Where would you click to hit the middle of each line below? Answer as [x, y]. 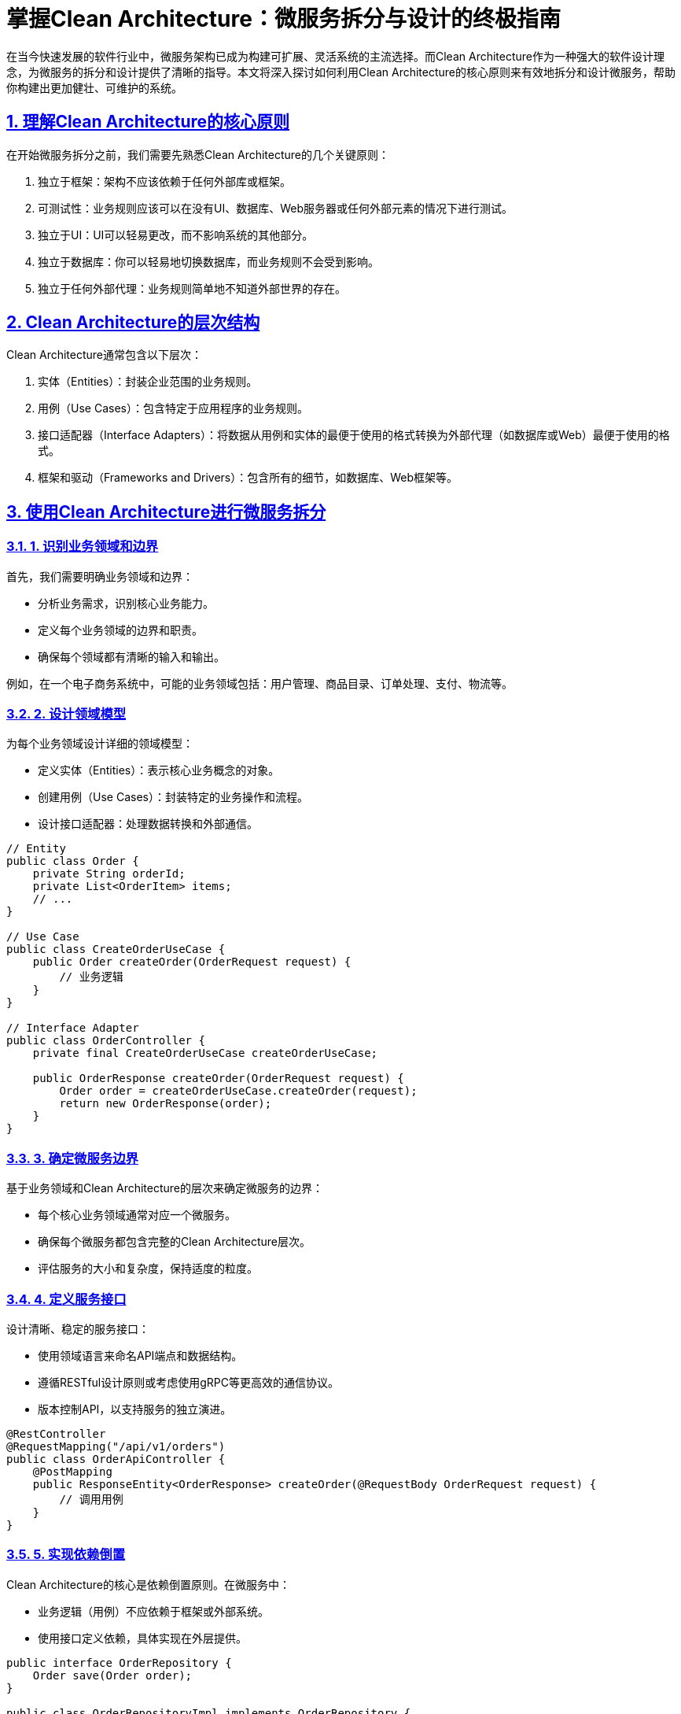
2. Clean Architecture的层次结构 [133, 323]
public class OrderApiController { [116, 1459]
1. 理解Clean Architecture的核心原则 [148, 122]
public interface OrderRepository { [119, 1662]
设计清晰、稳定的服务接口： [78, 1328]
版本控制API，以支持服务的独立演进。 [135, 1409]
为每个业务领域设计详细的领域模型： [100, 744]
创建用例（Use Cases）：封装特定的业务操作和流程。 [173, 797]
